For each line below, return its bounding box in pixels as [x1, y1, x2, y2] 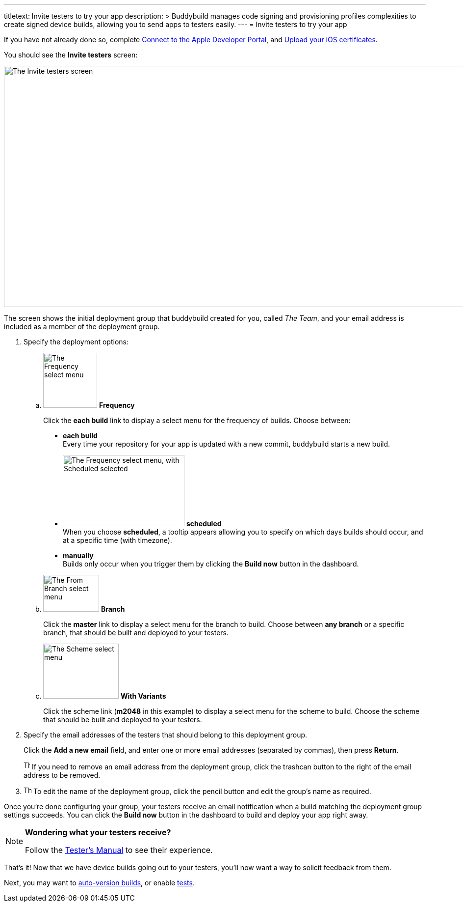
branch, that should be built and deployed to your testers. [43, 628, 229, 637]
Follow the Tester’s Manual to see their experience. [25, 845, 213, 855]
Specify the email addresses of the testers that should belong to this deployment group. [24, 731, 308, 739]
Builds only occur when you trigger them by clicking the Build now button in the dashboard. [63, 560, 359, 568]
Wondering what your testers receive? [25, 827, 171, 837]
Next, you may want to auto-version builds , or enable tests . [4, 878, 195, 887]
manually [63, 551, 94, 560]
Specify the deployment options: [24, 338, 129, 346]
